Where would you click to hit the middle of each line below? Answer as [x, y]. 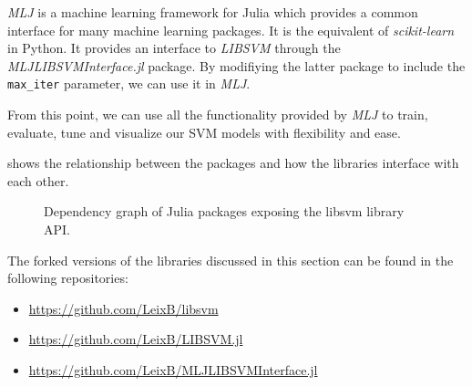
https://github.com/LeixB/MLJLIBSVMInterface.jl [173, 369]
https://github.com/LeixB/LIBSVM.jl [136, 339]
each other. [38, 180]
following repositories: [68, 278]
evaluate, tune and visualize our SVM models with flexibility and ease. [204, 132]
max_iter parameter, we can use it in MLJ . [129, 83]
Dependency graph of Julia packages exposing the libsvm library [224, 211]
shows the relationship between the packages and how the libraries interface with [233, 163]
